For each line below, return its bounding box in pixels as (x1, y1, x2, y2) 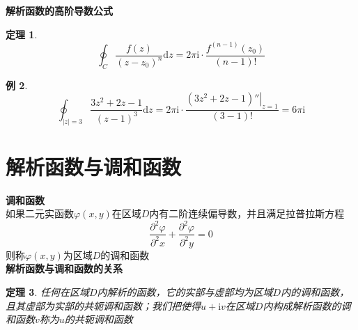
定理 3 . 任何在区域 (6, 284, 89, 299)
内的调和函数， (281, 284, 350, 299)
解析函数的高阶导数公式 (6, 3, 113, 17)
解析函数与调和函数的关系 (6, 261, 123, 276)
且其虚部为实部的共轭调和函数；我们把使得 (6, 298, 201, 313)
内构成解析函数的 (263, 298, 341, 313)
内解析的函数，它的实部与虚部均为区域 (97, 284, 273, 299)
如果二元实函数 (6, 206, 74, 221)
